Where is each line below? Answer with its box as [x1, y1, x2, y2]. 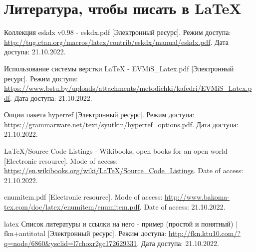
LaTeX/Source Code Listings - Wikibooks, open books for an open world [4, 146, 228, 156]
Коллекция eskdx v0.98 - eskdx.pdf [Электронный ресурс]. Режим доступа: [4, 27, 231, 37]
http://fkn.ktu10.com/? [168, 228, 241, 239]
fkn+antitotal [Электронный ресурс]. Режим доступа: [4, 228, 167, 239]
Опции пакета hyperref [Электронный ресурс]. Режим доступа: [4, 109, 195, 120]
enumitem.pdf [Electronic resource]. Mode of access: [4, 192, 163, 202]
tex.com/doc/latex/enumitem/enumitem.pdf [4, 202, 140, 212]
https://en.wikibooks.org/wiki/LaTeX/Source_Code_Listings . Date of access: [4, 165, 244, 176]
